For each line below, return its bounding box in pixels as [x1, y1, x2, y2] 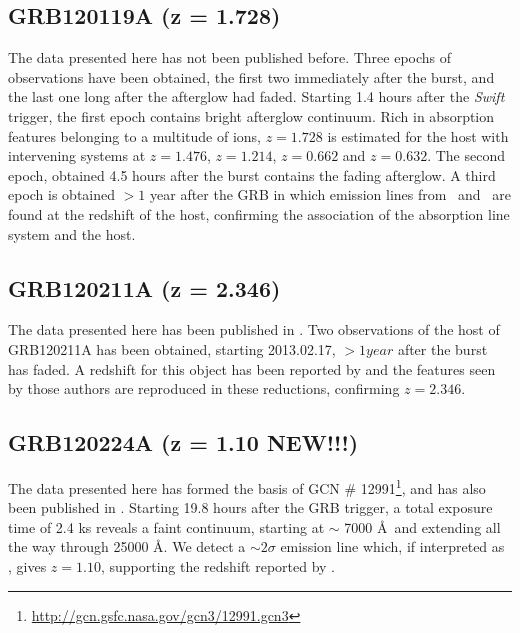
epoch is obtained [8, 184, 116, 205]
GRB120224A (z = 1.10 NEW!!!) [8, 427, 359, 458]
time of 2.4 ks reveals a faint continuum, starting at [8, 516, 325, 537]
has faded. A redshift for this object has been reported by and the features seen [8, 358, 496, 379]
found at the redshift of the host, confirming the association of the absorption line [8, 203, 510, 224]
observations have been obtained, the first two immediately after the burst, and [8, 66, 495, 87]
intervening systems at [8, 145, 146, 166]
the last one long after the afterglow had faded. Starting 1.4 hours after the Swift [8, 86, 505, 107]
